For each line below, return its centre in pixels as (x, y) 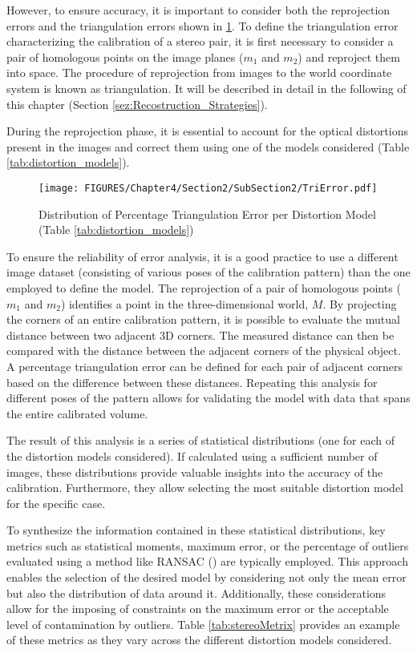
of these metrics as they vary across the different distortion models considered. (199, 640)
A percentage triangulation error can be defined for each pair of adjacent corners (204, 366)
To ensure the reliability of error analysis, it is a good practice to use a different (202, 256)
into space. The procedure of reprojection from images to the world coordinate (199, 73)
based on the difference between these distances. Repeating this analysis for (192, 382)
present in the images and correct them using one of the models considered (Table (208, 146)
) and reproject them (349, 56)
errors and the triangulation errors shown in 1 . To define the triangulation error (202, 25)
